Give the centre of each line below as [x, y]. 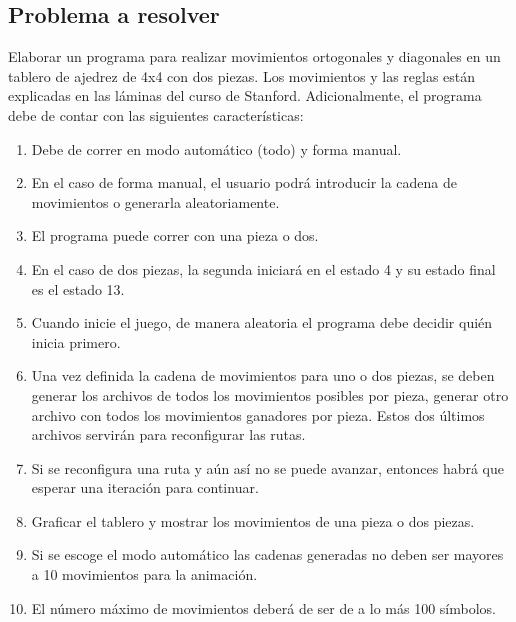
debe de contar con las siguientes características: [156, 114]
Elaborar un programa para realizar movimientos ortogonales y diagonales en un [254, 56]
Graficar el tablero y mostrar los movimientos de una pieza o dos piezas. [253, 520]
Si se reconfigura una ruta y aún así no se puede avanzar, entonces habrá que [268, 467]
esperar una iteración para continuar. [145, 487]
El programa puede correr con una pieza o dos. [175, 235]
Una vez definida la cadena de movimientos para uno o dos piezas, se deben [263, 375]
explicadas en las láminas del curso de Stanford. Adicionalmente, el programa [245, 95]
